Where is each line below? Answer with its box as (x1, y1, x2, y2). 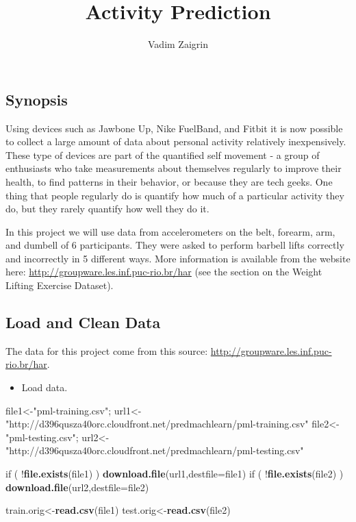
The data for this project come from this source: (5, 343, 208, 358)
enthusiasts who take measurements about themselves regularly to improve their (5, 161, 342, 175)
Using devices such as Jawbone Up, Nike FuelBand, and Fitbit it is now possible (5, 121, 343, 135)
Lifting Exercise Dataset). (5, 278, 114, 293)
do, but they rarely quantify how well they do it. (5, 201, 209, 216)
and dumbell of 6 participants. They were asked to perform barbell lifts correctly (5, 238, 344, 252)
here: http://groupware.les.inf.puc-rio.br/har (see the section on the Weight (5, 264, 322, 279)
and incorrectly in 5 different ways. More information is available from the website (5, 251, 351, 265)
